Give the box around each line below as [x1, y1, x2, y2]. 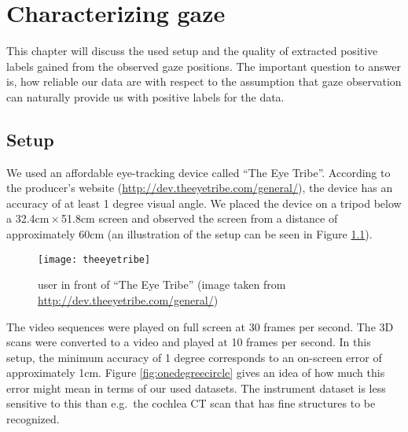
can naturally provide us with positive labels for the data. [6, 88, 285, 105]
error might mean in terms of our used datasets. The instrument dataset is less [6, 379, 386, 396]
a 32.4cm [6, 210, 50, 227]
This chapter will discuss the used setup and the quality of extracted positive [6, 42, 378, 59]
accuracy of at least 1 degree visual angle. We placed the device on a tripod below [6, 194, 402, 211]
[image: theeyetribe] [38, 253, 151, 265]
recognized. [6, 411, 60, 427]
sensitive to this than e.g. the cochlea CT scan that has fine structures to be [6, 395, 376, 412]
